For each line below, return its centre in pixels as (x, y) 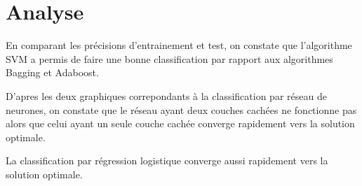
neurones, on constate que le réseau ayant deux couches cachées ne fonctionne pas (181, 109)
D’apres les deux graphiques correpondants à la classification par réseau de (166, 95)
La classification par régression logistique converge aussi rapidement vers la (167, 160)
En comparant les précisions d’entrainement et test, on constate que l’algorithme (179, 45)
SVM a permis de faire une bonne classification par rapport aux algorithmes (169, 58)
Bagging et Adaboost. (52, 72)
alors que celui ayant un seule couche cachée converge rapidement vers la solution (180, 123)
